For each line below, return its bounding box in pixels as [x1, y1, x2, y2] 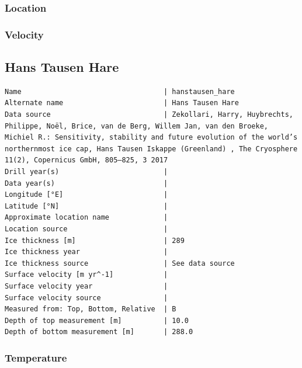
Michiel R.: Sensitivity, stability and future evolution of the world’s [5, 133, 298, 142]
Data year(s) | [5, 179, 168, 188]
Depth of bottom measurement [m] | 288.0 [5, 328, 193, 336]
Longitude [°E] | [5, 190, 168, 199]
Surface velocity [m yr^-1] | [5, 270, 168, 279]
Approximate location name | [5, 213, 168, 222]
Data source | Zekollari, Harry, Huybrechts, [5, 110, 293, 119]
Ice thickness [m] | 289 [5, 236, 185, 245]
